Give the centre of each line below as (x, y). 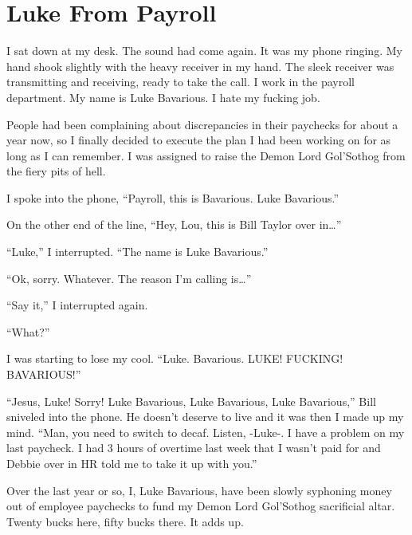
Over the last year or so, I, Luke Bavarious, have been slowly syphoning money (199, 490)
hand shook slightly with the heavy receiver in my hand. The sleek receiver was (200, 66)
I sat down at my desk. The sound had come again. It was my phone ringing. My (204, 51)
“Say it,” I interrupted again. (77, 305)
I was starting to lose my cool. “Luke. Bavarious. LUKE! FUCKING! (175, 358)
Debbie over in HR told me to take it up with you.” (132, 463)
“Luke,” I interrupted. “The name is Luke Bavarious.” (137, 252)
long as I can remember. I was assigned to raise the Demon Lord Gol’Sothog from (206, 155)
